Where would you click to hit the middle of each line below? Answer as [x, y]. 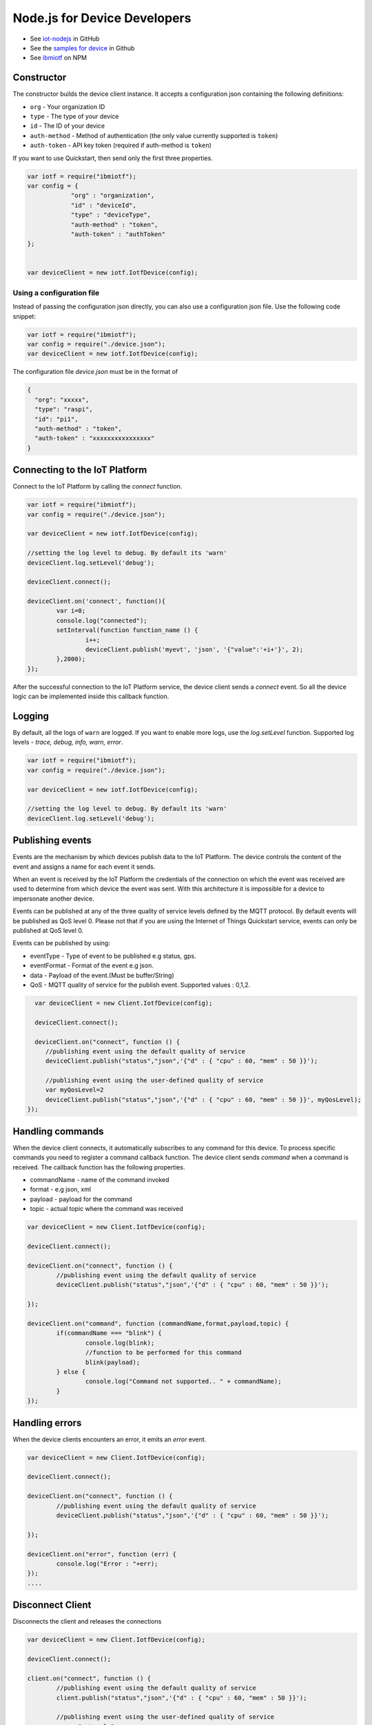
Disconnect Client [52, 1605]
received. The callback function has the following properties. [99, 1167]
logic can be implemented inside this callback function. [91, 696]
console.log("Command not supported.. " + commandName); [183, 1381]
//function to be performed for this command [163, 1353]
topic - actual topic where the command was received [107, 1209]
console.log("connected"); [102, 620]
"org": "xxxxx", [62, 400]
